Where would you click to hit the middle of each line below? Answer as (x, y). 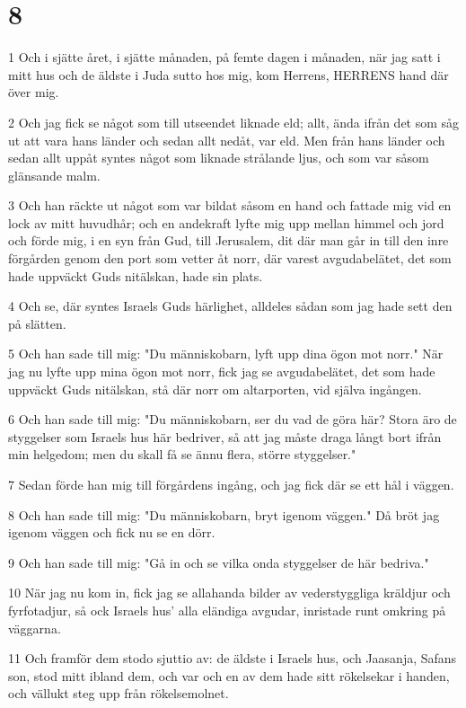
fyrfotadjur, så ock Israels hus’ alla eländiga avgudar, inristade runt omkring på (227, 610)
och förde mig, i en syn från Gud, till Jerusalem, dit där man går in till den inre (229, 240)
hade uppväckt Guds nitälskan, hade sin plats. (136, 275)
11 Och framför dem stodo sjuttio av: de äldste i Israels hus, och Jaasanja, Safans (233, 658)
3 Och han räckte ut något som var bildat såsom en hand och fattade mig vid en (230, 205)
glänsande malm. (54, 175)
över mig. (34, 92)
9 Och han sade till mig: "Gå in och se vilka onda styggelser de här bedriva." (219, 562)
